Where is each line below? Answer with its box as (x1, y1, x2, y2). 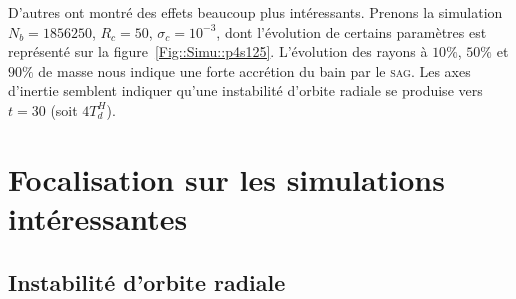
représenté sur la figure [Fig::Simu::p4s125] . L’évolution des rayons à (8, 41, 428, 62)
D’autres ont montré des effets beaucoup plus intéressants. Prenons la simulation (8, 2, 503, 22)
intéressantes (8, 197, 188, 238)
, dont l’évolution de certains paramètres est (216, 21, 487, 42)
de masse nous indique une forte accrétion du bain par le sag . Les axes (38, 60, 471, 81)
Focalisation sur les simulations (8, 158, 445, 199)
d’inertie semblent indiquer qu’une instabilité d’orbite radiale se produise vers (8, 80, 483, 101)
